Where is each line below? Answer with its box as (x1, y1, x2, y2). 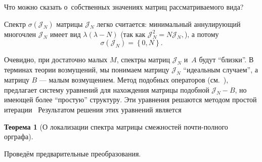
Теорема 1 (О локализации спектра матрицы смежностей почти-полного (4, 121, 228, 132)
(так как (120, 28, 146, 39)
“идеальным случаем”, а (183, 64, 258, 75)
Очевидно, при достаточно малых (4, 54, 108, 65)
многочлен (4, 28, 36, 39)
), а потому (184, 28, 219, 39)
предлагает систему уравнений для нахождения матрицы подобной (4, 84, 209, 95)
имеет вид (50, 28, 81, 39)
